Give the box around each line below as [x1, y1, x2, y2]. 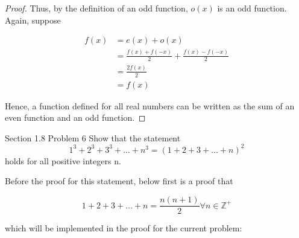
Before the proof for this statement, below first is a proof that [5, 175, 233, 187]
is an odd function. [217, 2, 287, 14]
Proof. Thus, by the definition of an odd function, [5, 2, 188, 14]
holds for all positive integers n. [5, 154, 121, 167]
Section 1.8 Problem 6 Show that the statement [5, 131, 181, 144]
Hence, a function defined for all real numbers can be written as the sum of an [5, 99, 295, 112]
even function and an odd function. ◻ [5, 111, 146, 124]
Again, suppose [5, 13, 61, 26]
